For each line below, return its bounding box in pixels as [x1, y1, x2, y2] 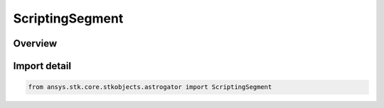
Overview [13, 37, 58, 49]
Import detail [13, 60, 71, 72]
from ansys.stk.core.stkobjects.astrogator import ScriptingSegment [28, 83, 272, 91]
